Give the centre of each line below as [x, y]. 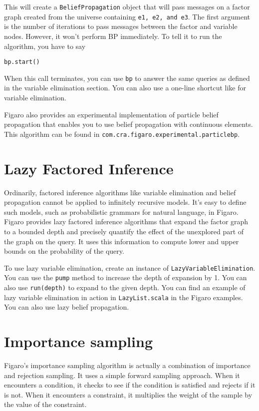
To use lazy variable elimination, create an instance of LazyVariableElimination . [130, 267]
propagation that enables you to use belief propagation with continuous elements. [129, 124]
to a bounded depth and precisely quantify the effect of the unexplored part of [124, 231]
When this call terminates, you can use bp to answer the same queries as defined [127, 78]
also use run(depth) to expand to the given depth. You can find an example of [125, 287]
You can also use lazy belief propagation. [67, 307]
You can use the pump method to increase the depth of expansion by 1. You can [126, 277]
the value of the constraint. [45, 404]
